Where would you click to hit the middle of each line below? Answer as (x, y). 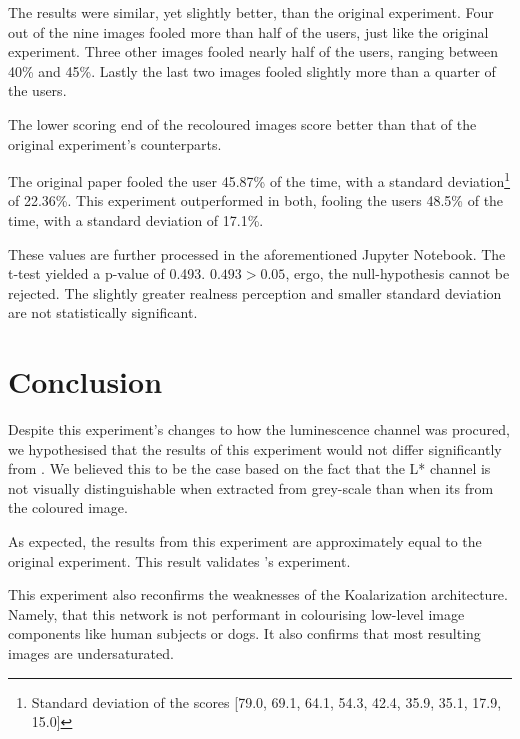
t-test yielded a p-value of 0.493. (107, 273)
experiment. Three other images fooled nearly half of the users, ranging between (253, 51)
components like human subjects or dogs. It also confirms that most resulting (244, 633)
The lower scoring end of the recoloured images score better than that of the (242, 123)
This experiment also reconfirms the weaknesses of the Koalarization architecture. (258, 594)
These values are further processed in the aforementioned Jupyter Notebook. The (257, 253)
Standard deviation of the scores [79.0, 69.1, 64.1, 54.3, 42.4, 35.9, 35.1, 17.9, (266, 701)
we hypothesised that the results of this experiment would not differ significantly (255, 448)
